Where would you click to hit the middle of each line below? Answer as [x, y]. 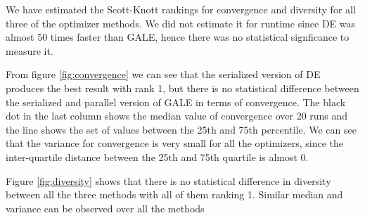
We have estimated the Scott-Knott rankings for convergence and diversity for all [181, 9]
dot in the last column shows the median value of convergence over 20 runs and [177, 116]
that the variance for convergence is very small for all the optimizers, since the [174, 143]
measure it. [30, 50]
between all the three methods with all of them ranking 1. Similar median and [174, 194]
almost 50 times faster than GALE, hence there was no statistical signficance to [178, 37]
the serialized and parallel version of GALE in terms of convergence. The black [176, 102]
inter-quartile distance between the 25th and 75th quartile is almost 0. [157, 156]
